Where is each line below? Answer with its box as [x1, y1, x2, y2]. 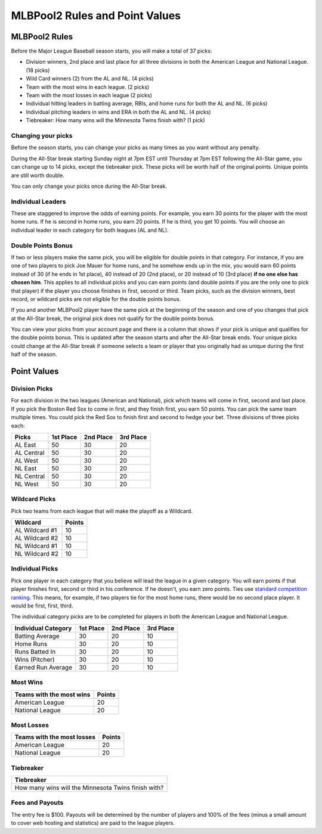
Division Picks [11, 385, 53, 393]
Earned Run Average [14, 663, 73, 671]
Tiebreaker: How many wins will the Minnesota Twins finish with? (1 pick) [26, 117, 205, 124]
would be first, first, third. [11, 602, 73, 609]
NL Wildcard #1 [14, 542, 58, 550]
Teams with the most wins [14, 690, 91, 699]
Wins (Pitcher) [14, 655, 55, 664]
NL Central [14, 472, 45, 480]
